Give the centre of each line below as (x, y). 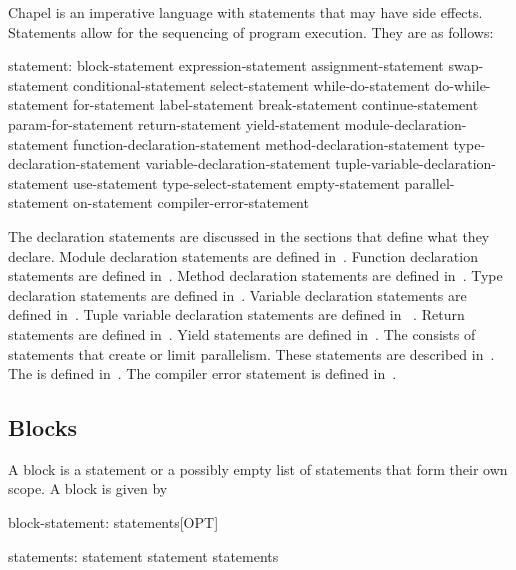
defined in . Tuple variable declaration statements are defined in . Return (236, 314)
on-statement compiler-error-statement (191, 202)
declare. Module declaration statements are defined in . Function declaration (243, 255)
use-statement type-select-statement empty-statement (236, 182)
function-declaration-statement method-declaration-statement (261, 143)
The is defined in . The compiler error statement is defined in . (202, 373)
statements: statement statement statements (143, 555)
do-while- (462, 84)
